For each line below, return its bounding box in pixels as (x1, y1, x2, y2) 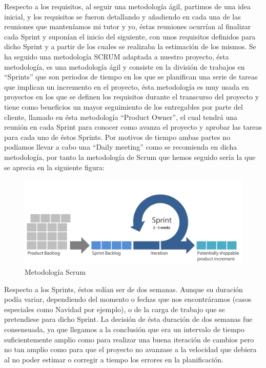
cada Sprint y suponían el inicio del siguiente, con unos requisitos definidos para (4, 31, 256, 42)
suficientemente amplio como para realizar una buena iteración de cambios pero (4, 334, 254, 344)
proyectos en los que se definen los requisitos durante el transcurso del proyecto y (4, 91, 259, 102)
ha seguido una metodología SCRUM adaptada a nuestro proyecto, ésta (4, 51, 229, 62)
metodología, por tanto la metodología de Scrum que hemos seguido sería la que (4, 151, 256, 162)
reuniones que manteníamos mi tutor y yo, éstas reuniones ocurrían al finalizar (4, 21, 251, 32)
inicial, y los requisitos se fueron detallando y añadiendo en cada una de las (4, 11, 241, 22)
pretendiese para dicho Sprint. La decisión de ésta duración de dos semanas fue (4, 314, 253, 324)
